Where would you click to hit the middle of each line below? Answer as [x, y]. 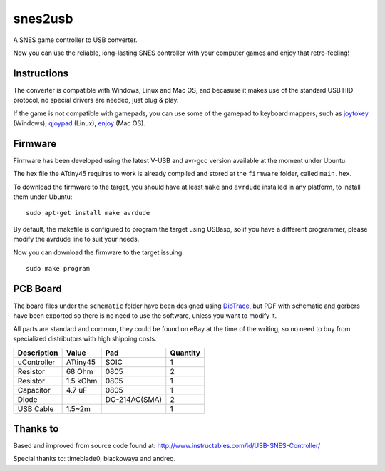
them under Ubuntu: [43, 197]
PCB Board [37, 289]
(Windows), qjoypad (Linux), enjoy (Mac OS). [79, 123]
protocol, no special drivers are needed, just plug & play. [96, 100]
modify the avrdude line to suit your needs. [76, 239]
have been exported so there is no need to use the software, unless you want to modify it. [145, 316]
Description [38, 353]
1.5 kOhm [82, 381]
